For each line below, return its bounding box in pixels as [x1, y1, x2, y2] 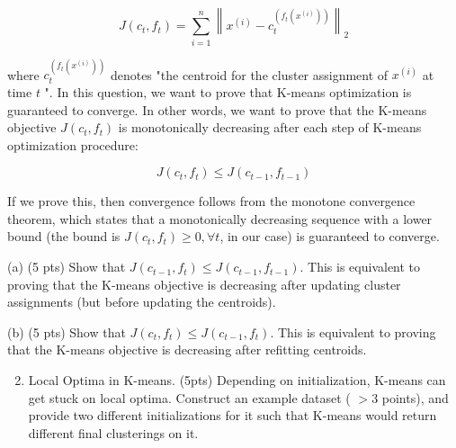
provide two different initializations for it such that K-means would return [28, 406, 437, 425]
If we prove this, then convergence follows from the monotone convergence [7, 192, 416, 211]
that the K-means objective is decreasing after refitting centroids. [7, 340, 367, 359]
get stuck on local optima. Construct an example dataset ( [28, 388, 351, 407]
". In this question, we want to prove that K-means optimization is [44, 82, 412, 101]
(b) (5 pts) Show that [7, 322, 126, 341]
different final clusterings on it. [28, 423, 199, 442]
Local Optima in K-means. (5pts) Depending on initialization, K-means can [28, 371, 446, 390]
